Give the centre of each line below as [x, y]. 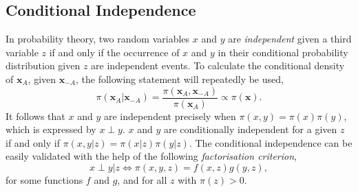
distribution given [43, 65]
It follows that [35, 116]
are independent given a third [290, 39]
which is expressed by [51, 129]
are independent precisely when [170, 116]
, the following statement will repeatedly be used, [179, 79]
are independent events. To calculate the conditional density [218, 65]
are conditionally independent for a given [250, 129]
